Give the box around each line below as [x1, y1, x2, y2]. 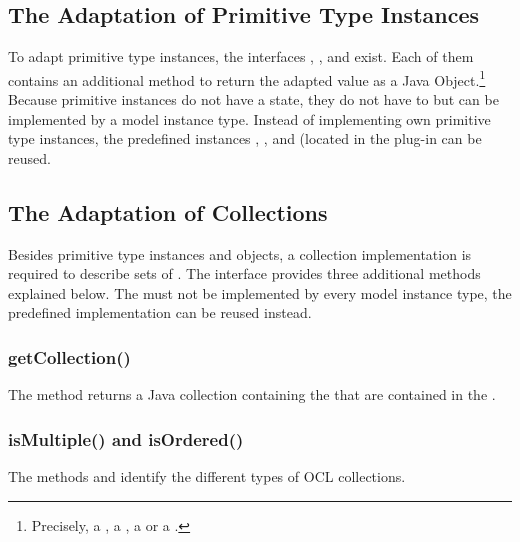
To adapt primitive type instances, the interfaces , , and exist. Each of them [8, 46, 474, 67]
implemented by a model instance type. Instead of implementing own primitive [8, 108, 491, 129]
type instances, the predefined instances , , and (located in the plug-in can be [8, 128, 482, 149]
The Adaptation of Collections [8, 196, 328, 227]
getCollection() [8, 344, 131, 369]
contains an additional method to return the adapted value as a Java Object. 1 [8, 66, 486, 90]
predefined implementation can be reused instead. [8, 302, 312, 323]
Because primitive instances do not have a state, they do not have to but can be [8, 89, 499, 110]
